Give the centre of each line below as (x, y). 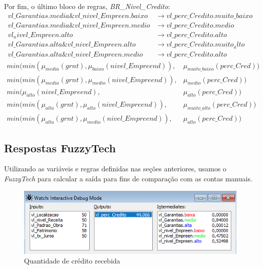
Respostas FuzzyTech (60, 148)
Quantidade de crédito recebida (72, 261)
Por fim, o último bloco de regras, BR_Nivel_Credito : (87, 6)
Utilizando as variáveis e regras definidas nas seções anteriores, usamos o (115, 169)
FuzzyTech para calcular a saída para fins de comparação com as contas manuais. (128, 178)
